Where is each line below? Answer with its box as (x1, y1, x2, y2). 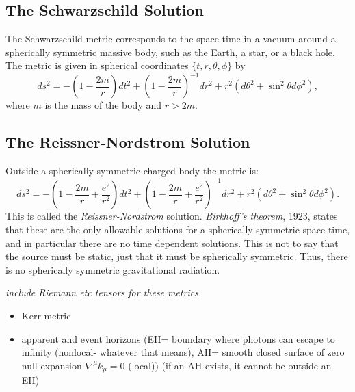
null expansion (21, 358, 82, 372)
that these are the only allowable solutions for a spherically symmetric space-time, (5, 222, 350, 236)
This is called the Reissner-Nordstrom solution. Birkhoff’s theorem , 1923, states (5, 209, 338, 223)
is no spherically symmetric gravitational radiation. (5, 262, 220, 276)
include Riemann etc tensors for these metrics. (5, 285, 202, 300)
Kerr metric (21, 308, 71, 322)
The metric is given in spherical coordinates (5, 58, 189, 73)
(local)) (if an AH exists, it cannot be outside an (128, 358, 332, 372)
